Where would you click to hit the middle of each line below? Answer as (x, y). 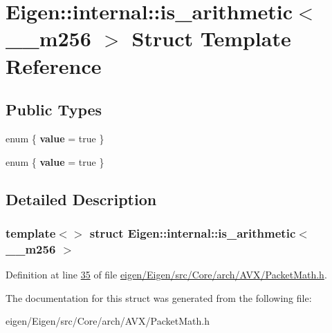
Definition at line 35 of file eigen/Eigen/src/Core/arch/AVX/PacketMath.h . (166, 275)
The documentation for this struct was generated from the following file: (159, 297)
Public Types (54, 110)
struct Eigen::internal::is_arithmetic (193, 232)
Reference (54, 65)
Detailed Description (81, 199)
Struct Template (211, 38)
